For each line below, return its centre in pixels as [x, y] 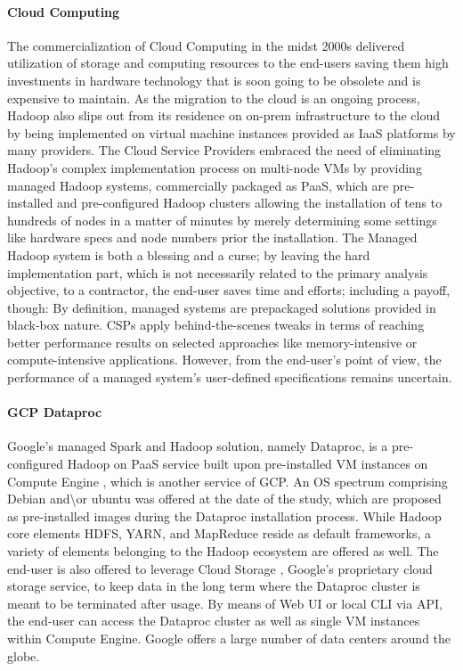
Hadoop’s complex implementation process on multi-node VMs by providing [215, 167]
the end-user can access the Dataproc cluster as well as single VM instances [214, 621]
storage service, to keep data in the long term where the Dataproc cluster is [214, 586]
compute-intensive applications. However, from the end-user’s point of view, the [224, 360]
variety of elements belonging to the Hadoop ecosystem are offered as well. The [223, 551]
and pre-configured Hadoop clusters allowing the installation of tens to [250, 203]
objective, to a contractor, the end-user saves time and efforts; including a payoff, [229, 290]
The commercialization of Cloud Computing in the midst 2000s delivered [206, 45]
